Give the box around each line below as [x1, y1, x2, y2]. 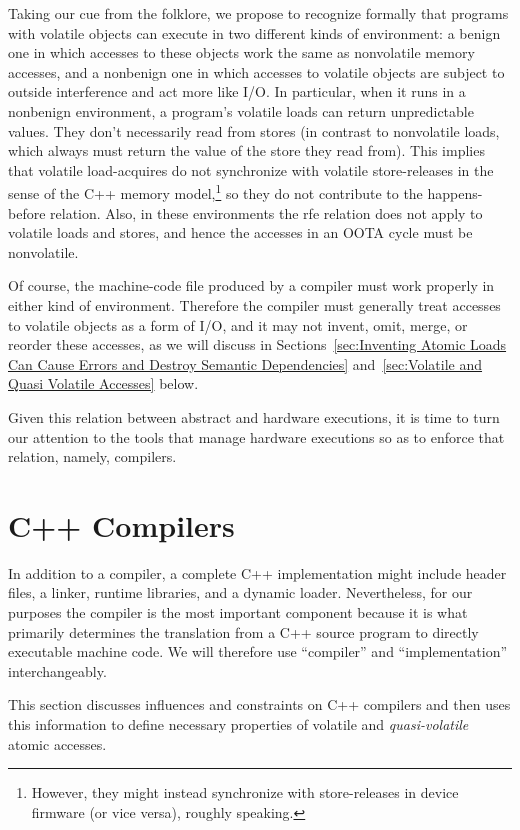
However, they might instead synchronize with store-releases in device [31, 782, 459, 803]
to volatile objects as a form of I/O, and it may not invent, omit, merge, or [8, 314, 468, 335]
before [8, 202, 46, 223]
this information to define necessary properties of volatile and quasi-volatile [8, 714, 469, 734]
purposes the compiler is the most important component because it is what [8, 602, 468, 623]
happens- [427, 183, 483, 203]
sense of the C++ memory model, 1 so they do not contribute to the [8, 180, 423, 203]
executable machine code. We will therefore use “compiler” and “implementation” [8, 641, 508, 662]
